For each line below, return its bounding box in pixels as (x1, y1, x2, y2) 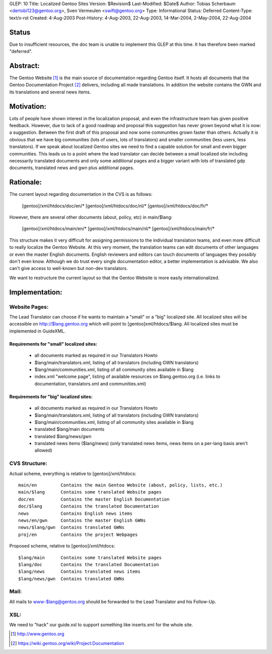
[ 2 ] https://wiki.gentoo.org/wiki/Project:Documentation (11, 640, 124, 646)
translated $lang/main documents (34, 426, 105, 432)
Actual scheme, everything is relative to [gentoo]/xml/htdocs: (9, 470, 137, 476)
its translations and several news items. (9, 89, 91, 95)
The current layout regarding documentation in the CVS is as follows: (9, 191, 153, 197)
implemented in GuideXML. (9, 328, 65, 334)
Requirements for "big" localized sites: (9, 394, 93, 400)
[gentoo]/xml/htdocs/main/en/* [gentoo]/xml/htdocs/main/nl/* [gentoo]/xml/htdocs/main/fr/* (22, 226, 215, 232)
